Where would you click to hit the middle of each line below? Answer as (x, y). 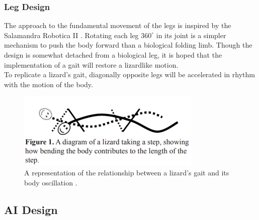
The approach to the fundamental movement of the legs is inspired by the (118, 25)
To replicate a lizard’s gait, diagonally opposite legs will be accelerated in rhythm (129, 74)
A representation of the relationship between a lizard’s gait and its (127, 172)
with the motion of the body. (49, 84)
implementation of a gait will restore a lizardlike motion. (91, 64)
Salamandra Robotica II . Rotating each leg (71, 35)
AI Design (31, 209)
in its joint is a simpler (191, 35)
